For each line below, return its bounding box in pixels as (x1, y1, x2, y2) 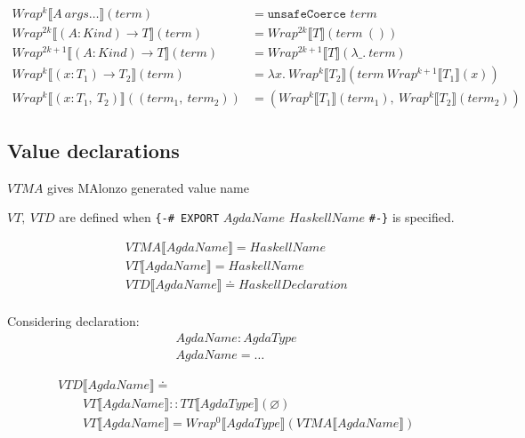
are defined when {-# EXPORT (59, 208, 220, 227)
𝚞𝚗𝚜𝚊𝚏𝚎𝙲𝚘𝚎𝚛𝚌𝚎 (267, 8, 346, 21)
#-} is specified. (368, 208, 455, 227)
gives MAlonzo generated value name (47, 178, 249, 196)
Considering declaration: (7, 311, 140, 330)
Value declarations (7, 136, 180, 163)
